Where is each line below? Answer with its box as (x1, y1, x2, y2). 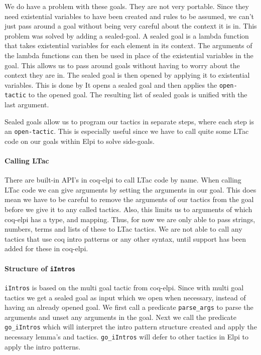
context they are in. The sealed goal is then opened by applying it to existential (5, 70, 250, 80)
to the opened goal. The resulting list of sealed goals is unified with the (28, 89, 247, 100)
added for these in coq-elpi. (5, 243, 88, 254)
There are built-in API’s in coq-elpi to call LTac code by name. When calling (5, 174, 241, 185)
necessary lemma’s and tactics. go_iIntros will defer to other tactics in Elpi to (5, 331, 249, 342)
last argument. (5, 99, 49, 110)
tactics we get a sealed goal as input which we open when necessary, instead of (5, 292, 246, 302)
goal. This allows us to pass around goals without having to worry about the (5, 60, 240, 70)
